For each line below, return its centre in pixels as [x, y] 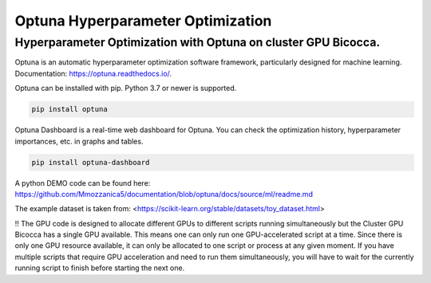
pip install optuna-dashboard [91, 162]
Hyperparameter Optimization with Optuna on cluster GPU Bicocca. [198, 42]
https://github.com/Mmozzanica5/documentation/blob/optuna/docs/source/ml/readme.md [164, 194]
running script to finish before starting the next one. [100, 268]
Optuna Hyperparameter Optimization [143, 21]
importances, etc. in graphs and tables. [79, 141]
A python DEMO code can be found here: [83, 183]
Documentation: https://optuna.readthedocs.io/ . [93, 73]
